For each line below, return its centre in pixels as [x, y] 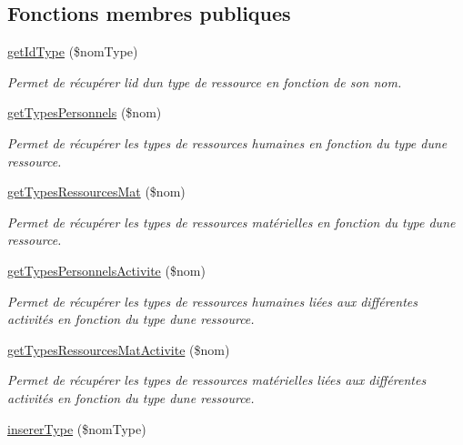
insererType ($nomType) [77, 428]
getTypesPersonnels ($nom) [85, 112]
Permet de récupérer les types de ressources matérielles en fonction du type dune [231, 222]
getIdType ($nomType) [73, 51]
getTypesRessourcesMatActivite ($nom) [119, 349]
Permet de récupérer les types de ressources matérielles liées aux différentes [217, 380]
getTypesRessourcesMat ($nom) [96, 192]
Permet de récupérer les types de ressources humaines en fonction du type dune [227, 142]
